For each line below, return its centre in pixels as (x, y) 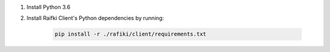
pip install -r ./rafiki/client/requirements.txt (130, 34)
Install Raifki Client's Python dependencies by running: (95, 18)
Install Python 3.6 (48, 7)
